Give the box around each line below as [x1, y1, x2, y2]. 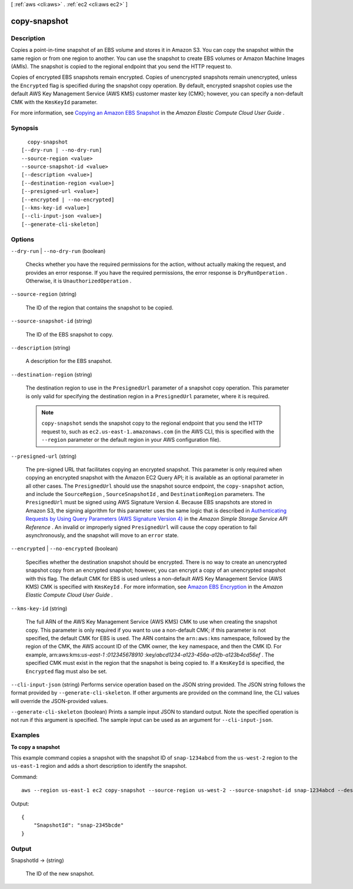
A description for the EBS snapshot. [25, 358, 112, 365]
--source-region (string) [11, 291, 77, 298]
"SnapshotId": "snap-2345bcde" [33, 822, 124, 829]
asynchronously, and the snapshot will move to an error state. [25, 532, 179, 539]
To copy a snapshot [11, 743, 60, 750]
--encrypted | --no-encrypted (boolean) [11, 545, 118, 552]
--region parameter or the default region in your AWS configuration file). [41, 436, 221, 444]
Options [11, 235, 35, 244]
